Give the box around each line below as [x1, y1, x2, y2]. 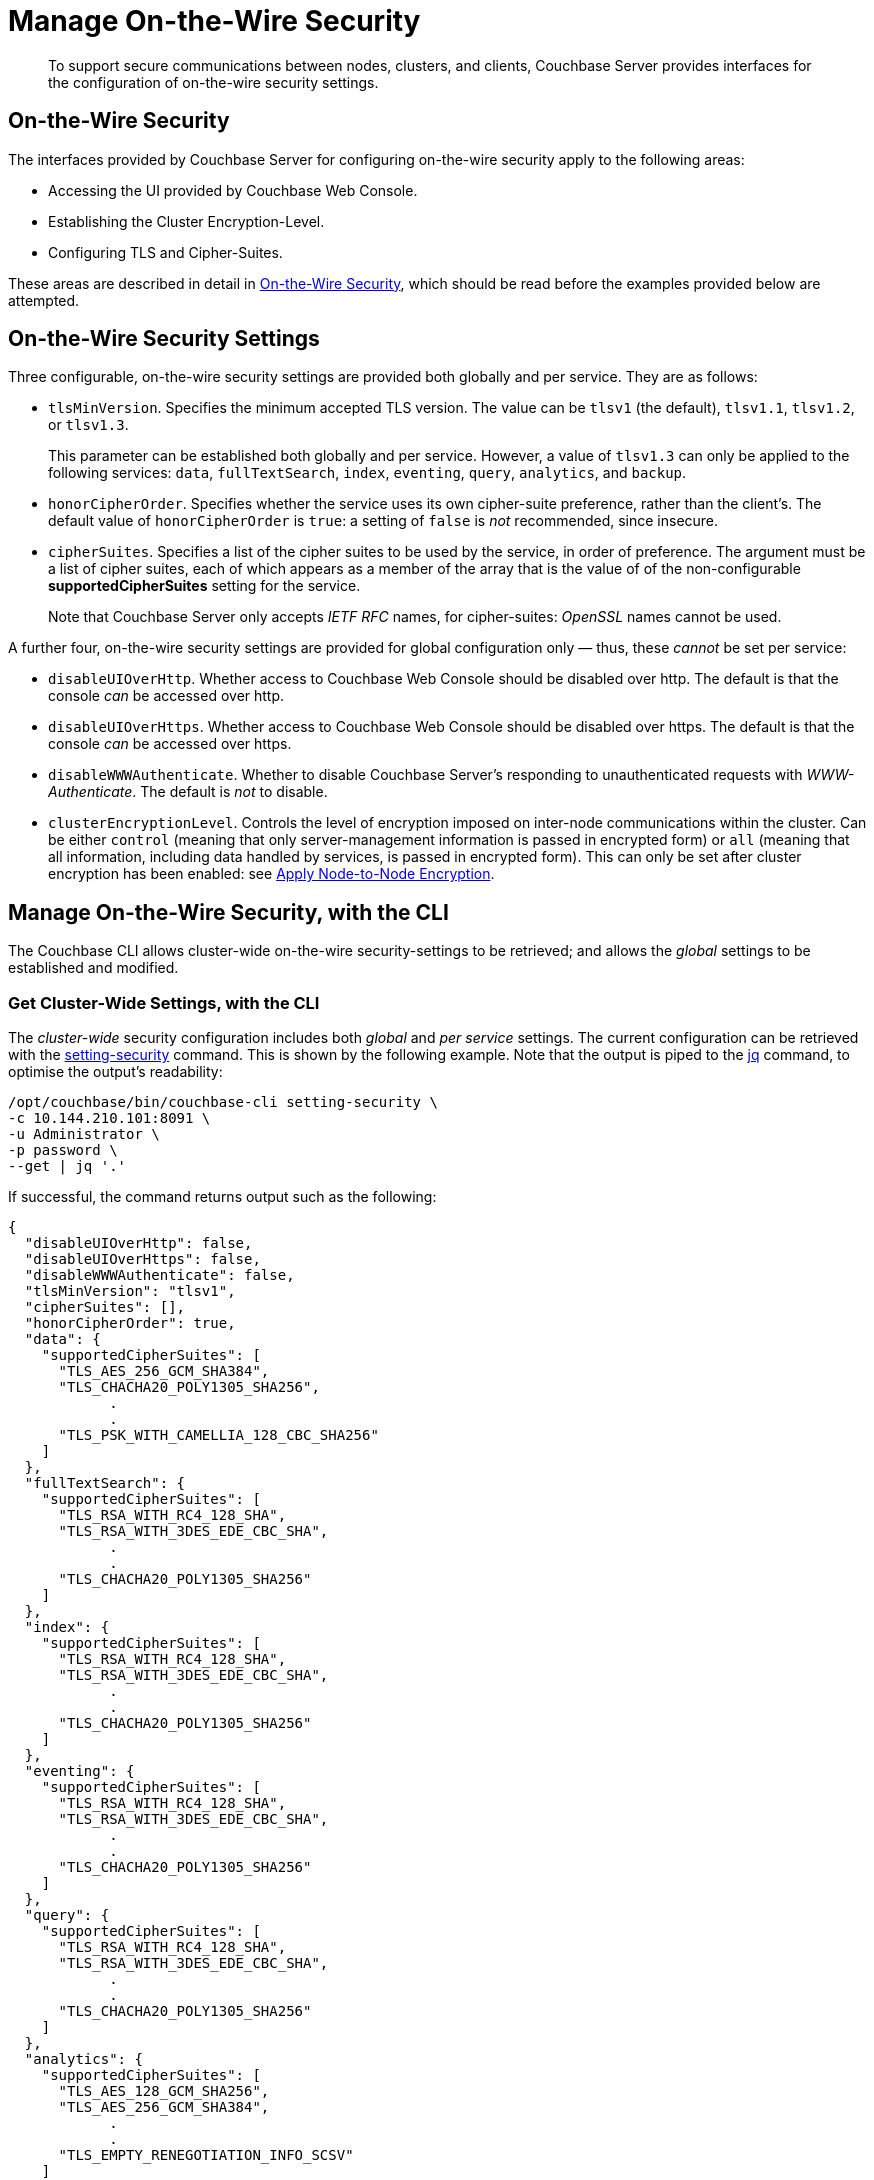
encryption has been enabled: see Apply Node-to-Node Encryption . [48, 865, 495, 883]
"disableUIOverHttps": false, [24, 1251, 261, 1268]
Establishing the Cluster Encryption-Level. [48, 212, 325, 230]
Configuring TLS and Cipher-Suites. [48, 243, 283, 261]
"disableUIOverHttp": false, [24, 1235, 253, 1252]
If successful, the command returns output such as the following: [8, 1188, 437, 1206]
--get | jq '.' [8, 1158, 127, 1175]
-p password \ [8, 1142, 118, 1159]
